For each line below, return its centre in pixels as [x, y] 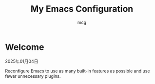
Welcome [25, 47]
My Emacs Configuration [82, 9]
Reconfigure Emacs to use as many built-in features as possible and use [77, 71]
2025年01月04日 [22, 61]
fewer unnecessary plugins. [33, 76]
